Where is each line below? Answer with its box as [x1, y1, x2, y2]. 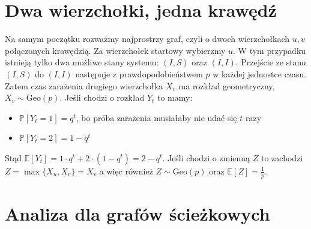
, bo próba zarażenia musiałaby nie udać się [76, 111, 237, 123]
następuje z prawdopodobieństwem [75, 67, 203, 80]
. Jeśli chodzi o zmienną [162, 151, 250, 164]
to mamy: [157, 91, 193, 104]
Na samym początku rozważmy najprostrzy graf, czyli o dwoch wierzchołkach [5, 32, 290, 45]
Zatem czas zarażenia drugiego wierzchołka [5, 79, 163, 92]
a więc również [99, 164, 153, 177]
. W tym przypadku [233, 44, 306, 56]
